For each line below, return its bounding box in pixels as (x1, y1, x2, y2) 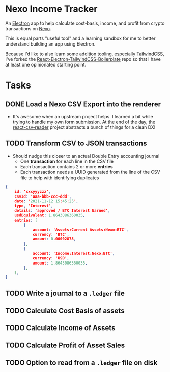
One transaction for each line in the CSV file (20, 158, 114, 164)
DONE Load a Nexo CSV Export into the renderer (5, 100, 161, 108)
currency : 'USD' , (32, 255, 70, 261)
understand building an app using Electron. (5, 40, 96, 47)
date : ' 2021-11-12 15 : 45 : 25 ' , (14, 199, 79, 204)
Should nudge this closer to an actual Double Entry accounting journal (12, 152, 160, 159)
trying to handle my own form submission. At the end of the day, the (12, 119, 156, 125)
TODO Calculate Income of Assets (5, 323, 116, 333)
